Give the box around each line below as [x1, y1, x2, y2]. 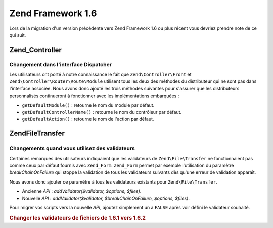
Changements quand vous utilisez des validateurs [9, 145, 135, 152]
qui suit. [9, 32, 26, 38]
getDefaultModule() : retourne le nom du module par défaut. [22, 102, 155, 108]
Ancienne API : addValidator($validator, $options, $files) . [22, 188, 142, 194]
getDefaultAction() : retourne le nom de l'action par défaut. [22, 116, 154, 122]
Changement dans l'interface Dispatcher [9, 61, 112, 68]
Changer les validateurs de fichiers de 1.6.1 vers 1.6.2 [9, 214, 146, 221]
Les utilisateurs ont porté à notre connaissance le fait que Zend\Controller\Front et [9, 71, 192, 78]
